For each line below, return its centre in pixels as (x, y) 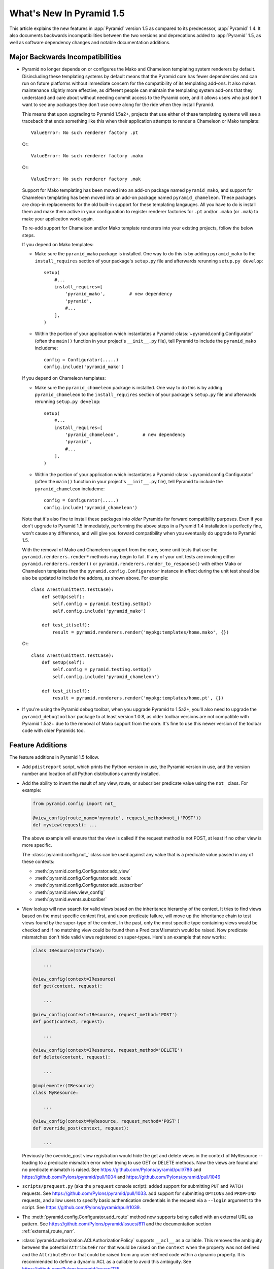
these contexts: (38, 862)
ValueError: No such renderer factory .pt (85, 133)
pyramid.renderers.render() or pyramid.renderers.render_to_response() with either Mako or (132, 564)
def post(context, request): (69, 1022)
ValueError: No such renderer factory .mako (88, 156)
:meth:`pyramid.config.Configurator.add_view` (82, 871)
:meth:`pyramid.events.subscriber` (71, 899)
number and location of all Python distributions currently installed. (91, 774)
